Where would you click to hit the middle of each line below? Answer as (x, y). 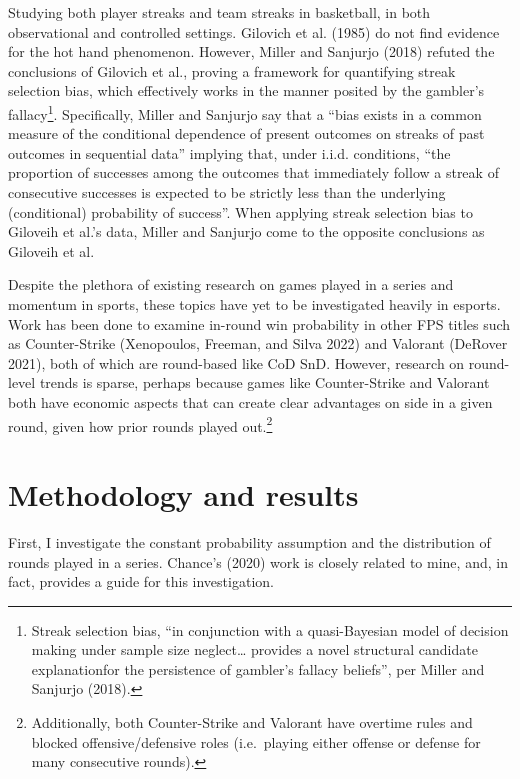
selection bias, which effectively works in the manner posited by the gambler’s (246, 90)
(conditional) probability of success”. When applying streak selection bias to (240, 211)
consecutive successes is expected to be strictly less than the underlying (227, 192)
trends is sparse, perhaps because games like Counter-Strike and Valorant (264, 382)
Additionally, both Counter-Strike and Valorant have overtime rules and (252, 722)
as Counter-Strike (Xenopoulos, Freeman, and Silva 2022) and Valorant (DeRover (258, 343)
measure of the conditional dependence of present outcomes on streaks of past (246, 133)
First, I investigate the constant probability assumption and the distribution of (249, 541)
